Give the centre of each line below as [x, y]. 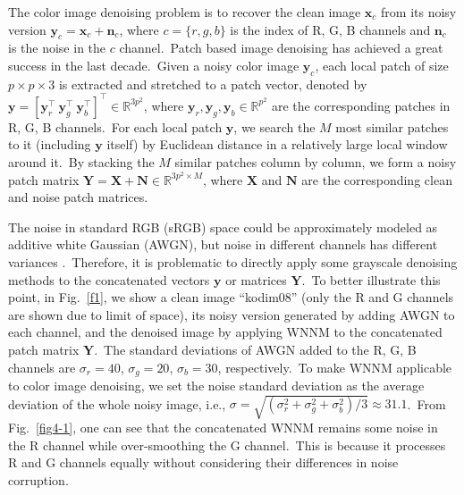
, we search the [274, 126]
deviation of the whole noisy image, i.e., [117, 403]
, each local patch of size [382, 65]
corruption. [38, 480]
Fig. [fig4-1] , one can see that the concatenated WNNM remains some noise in [223, 428]
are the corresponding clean [377, 179]
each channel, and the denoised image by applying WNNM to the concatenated [225, 332]
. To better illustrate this [371, 279]
